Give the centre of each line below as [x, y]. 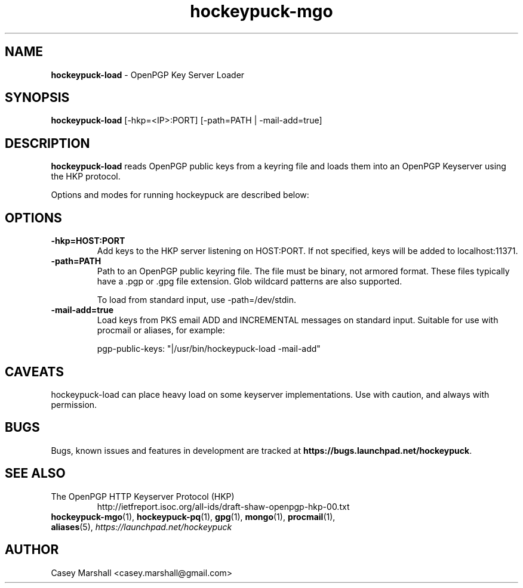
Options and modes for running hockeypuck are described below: [180, 195]
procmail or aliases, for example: [161, 330]
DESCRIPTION [47, 143]
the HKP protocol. [86, 177]
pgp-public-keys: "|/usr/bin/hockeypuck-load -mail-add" [209, 349]
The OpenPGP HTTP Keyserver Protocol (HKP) [143, 496]
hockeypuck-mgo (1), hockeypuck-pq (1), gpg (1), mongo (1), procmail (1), [193, 516]
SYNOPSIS [37, 98]
